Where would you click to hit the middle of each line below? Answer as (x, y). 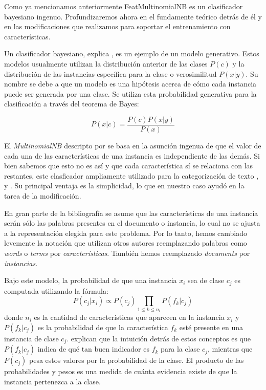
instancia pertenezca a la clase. (52, 381)
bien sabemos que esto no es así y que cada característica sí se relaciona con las (129, 166)
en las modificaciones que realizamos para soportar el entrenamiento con (117, 26)
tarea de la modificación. (43, 195)
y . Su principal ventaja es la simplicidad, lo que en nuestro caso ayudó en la (124, 186)
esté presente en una (211, 327)
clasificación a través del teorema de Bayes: (72, 104)
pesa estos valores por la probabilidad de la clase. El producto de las (137, 360)
